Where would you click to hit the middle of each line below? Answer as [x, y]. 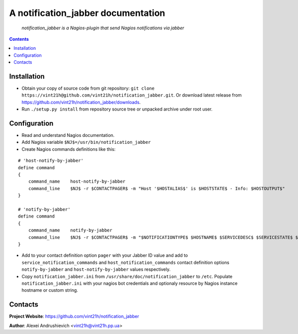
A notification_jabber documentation [87, 13]
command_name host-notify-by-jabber [77, 181]
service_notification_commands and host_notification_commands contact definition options [125, 262]
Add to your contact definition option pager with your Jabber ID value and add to [105, 255]
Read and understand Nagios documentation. [68, 135]
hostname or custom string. [50, 290]
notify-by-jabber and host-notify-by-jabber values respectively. [96, 269]
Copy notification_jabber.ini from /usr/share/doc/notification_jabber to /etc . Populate [127, 276]
